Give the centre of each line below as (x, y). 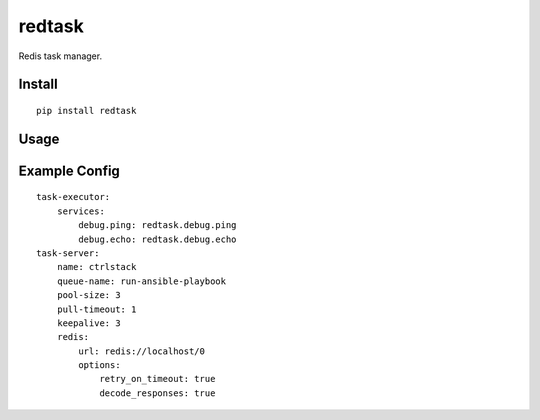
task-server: (68, 253)
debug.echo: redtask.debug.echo (157, 239)
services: (80, 211)
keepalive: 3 (88, 323)
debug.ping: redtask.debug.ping (157, 225)
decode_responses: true (157, 393)
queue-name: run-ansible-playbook (141, 281)
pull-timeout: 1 (96, 309)
